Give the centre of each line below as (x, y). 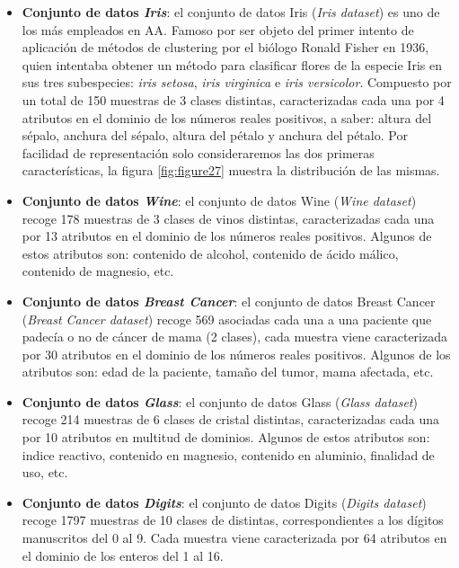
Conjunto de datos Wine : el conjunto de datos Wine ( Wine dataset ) (219, 200)
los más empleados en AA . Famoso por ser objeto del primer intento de (218, 29)
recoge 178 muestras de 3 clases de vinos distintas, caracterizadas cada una (228, 218)
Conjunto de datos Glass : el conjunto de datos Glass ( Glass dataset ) (220, 401)
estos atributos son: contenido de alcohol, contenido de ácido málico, (210, 253)
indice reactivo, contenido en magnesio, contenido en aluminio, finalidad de (228, 454)
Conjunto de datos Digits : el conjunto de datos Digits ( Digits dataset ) (224, 502)
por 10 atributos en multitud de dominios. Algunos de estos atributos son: (226, 437)
